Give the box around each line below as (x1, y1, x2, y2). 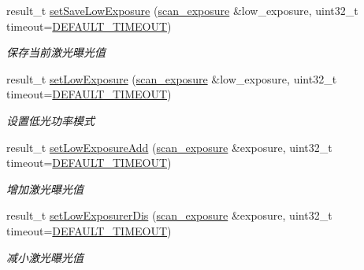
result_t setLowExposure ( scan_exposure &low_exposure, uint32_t (6, 70, 337, 87)
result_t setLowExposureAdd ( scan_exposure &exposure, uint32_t (6, 139, 332, 155)
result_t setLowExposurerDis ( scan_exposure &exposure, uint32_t (6, 207, 332, 224)
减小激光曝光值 (6, 249, 84, 265)
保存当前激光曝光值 (6, 44, 106, 61)
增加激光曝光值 (6, 180, 84, 197)
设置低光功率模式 (6, 112, 95, 128)
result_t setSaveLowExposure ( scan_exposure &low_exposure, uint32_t (6, 2, 358, 18)
